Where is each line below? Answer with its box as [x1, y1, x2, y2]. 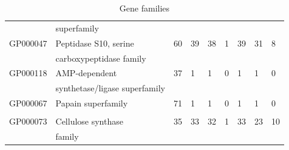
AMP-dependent [55, 67, 117, 79]
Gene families [119, 2, 170, 14]
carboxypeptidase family [55, 51, 146, 64]
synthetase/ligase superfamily [55, 82, 165, 94]
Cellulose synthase [55, 115, 123, 128]
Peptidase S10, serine [55, 36, 134, 49]
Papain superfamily [55, 97, 128, 109]
